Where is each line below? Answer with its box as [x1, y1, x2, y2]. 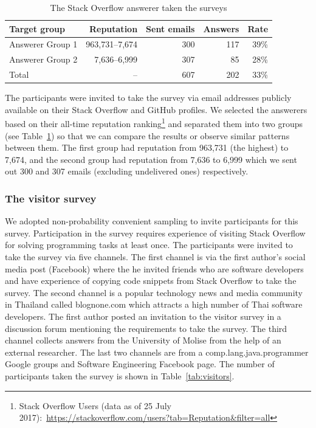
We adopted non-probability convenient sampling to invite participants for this [5, 215, 298, 227]
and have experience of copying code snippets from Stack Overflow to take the [5, 274, 297, 287]
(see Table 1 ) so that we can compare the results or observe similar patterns [5, 129, 290, 142]
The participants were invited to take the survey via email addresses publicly [5, 91, 292, 104]
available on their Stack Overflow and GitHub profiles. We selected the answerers [5, 103, 307, 116]
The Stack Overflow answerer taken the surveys [50, 1, 227, 13]
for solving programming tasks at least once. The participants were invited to [5, 238, 293, 251]
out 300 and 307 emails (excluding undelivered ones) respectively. [5, 165, 249, 178]
